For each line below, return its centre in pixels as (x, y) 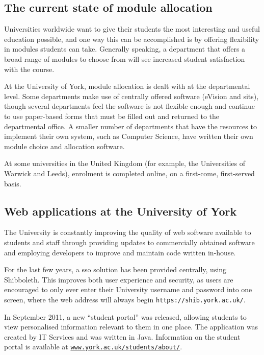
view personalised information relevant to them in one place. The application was (131, 327)
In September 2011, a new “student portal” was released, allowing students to (125, 316)
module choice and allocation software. (64, 146)
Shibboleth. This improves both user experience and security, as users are (119, 279)
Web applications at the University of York (121, 211)
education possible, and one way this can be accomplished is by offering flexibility (132, 39)
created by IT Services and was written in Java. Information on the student (122, 336)
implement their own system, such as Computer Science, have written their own (129, 136)
